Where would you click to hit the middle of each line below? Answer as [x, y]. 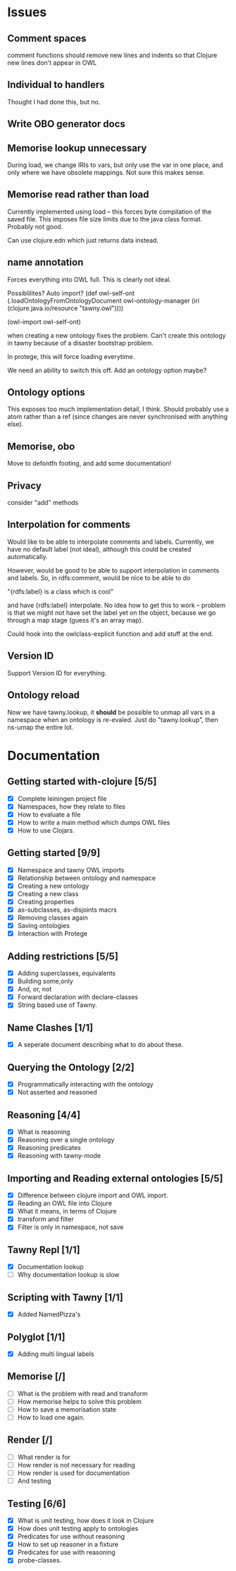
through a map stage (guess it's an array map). [75, 620]
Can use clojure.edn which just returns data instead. [83, 240]
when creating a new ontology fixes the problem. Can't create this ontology [117, 335]
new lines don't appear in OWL [52, 63]
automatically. [27, 556]
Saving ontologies [44, 926]
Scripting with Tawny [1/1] [65, 1297]
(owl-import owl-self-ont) [44, 322]
